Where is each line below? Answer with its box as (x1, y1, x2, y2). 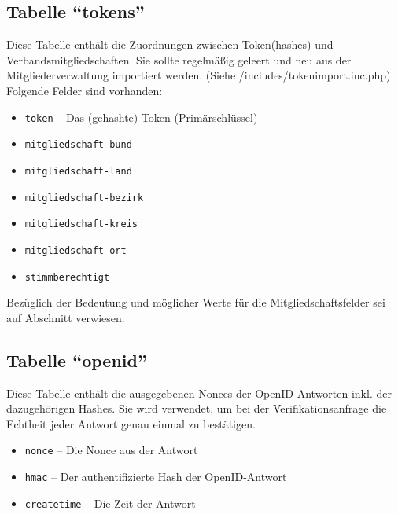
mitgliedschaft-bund (24, 139, 132, 151)
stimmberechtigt (24, 271, 110, 283)
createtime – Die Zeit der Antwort (24, 494, 196, 511)
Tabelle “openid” (6, 347, 147, 372)
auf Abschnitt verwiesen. (6, 309, 125, 325)
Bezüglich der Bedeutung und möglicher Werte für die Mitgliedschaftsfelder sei (6, 294, 385, 310)
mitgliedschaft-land (24, 165, 132, 177)
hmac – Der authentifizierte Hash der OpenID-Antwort (24, 468, 287, 484)
